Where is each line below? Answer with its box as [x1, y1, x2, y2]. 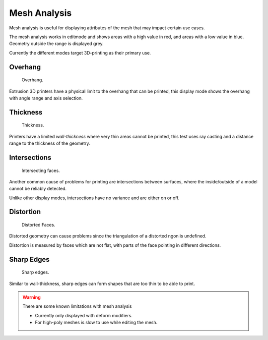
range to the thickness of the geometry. [9, 140, 90, 146]
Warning [22, 294, 41, 300]
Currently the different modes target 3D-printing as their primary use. [9, 50, 151, 56]
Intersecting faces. [21, 168, 60, 173]
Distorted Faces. [21, 222, 56, 228]
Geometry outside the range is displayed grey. [9, 41, 104, 47]
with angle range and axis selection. [9, 95, 83, 101]
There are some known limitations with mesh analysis [22, 303, 132, 309]
